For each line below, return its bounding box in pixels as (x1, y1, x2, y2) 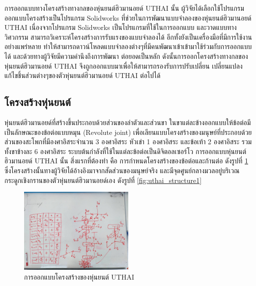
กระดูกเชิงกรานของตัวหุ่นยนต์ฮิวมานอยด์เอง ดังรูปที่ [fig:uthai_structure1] (4, 175, 202, 185)
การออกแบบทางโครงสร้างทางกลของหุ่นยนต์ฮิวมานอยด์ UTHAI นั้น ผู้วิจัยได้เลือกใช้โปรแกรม (4, 3, 244, 13)
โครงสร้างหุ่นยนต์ (4, 94, 71, 109)
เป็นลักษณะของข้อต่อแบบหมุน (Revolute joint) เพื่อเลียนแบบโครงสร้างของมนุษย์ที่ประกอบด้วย (4, 127, 252, 137)
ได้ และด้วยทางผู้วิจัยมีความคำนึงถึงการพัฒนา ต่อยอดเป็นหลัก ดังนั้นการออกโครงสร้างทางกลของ (4, 51, 248, 61)
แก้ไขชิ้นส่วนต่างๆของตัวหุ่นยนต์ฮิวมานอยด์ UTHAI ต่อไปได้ (4, 70, 161, 80)
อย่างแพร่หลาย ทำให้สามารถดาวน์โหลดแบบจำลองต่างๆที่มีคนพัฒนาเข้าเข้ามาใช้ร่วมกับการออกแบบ (4, 41, 252, 52)
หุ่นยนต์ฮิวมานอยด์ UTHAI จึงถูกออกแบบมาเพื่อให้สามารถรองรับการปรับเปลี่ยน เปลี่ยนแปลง (4, 60, 243, 71)
